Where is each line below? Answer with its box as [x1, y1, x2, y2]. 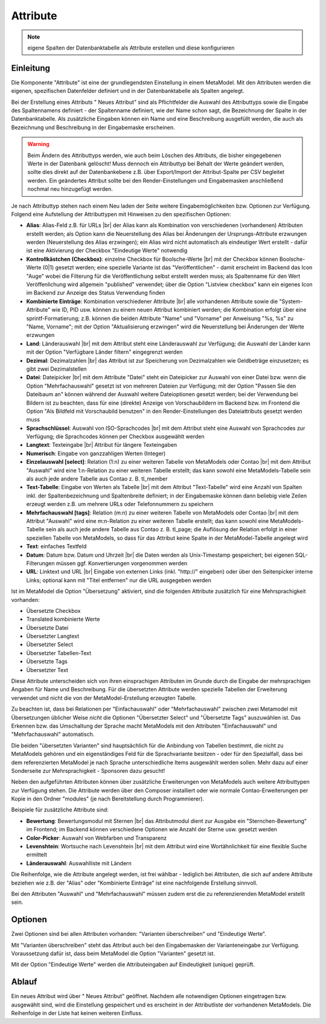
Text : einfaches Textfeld [26, 543, 87, 550]
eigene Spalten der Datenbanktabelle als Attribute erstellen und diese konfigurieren [27, 44, 235, 51]
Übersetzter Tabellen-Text [26, 649, 92, 656]
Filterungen [26, 559, 55, 567]
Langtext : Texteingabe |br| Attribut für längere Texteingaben [26, 441, 177, 449]
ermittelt [26, 851, 48, 859]
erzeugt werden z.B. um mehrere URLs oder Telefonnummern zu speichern [26, 501, 214, 508]
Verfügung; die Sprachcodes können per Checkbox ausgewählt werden [26, 433, 205, 440]
